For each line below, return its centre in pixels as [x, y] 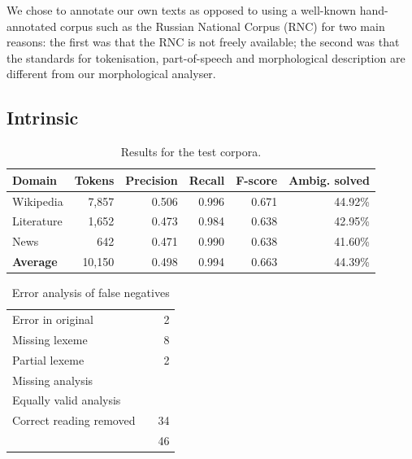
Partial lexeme [48, 359]
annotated [32, 26]
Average [35, 262]
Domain [35, 179]
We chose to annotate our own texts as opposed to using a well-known [182, 10]
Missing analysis [53, 380]
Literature [37, 221]
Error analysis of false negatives [91, 293]
